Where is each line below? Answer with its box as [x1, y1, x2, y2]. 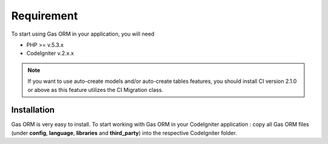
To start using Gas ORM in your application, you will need [11, 30, 155, 38]
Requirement [11, 9, 78, 22]
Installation [11, 105, 55, 115]
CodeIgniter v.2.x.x [26, 50, 74, 57]
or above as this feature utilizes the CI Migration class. [27, 86, 163, 93]
